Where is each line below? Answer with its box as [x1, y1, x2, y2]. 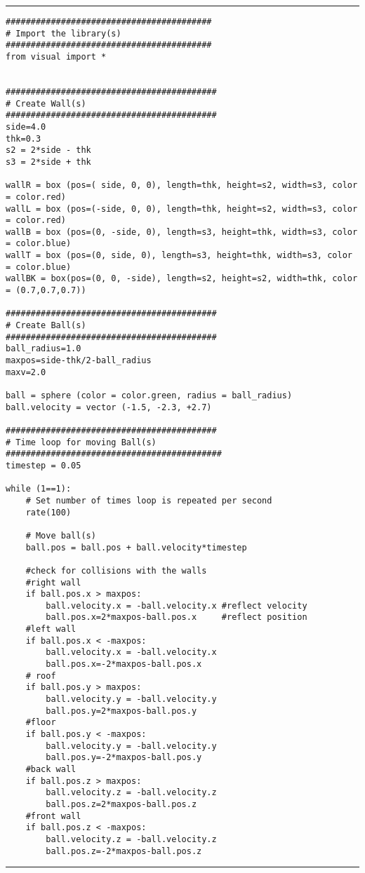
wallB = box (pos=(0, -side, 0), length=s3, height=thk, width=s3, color [6, 226, 358, 237]
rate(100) [25, 507, 72, 517]
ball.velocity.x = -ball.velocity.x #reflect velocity [46, 600, 307, 611]
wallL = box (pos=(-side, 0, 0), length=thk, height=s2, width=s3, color [6, 203, 358, 214]
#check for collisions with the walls [25, 565, 207, 576]
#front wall [25, 811, 81, 821]
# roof [25, 670, 56, 681]
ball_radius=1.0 [6, 344, 81, 354]
